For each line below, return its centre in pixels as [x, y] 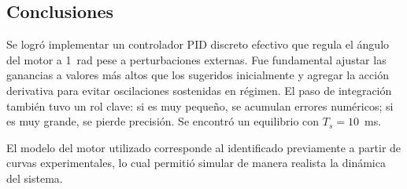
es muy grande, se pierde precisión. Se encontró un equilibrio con [163, 121]
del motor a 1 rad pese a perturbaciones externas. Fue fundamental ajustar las [196, 59]
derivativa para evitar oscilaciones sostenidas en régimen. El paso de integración [199, 90]
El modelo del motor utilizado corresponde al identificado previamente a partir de [204, 147]
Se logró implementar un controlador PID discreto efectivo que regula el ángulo [198, 44]
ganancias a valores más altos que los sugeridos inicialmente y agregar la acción [198, 75]
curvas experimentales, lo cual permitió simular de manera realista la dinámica [196, 163]
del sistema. [35, 178]
